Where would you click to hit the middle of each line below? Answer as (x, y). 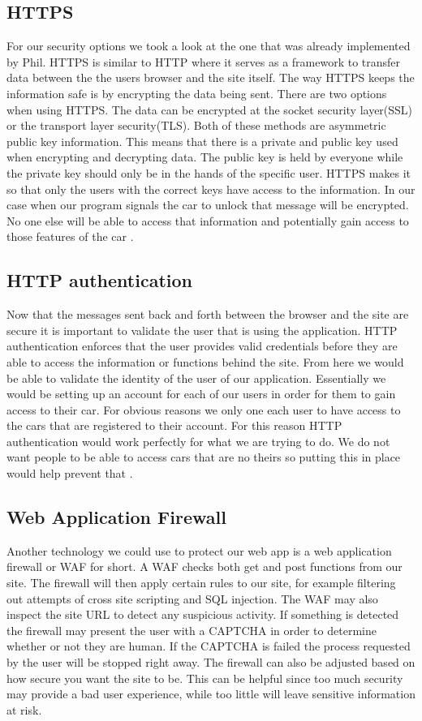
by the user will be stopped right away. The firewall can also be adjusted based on (211, 662)
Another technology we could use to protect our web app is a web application (199, 550)
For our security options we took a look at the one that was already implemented (209, 46)
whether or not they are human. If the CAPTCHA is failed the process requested (209, 646)
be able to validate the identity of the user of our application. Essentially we (196, 378)
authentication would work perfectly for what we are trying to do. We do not (198, 441)
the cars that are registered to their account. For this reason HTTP (174, 425)
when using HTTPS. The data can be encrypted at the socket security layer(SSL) (210, 109)
